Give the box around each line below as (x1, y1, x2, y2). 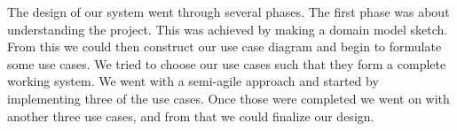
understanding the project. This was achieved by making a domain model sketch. (7, 19, 448, 38)
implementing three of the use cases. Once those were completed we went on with (7, 89, 450, 107)
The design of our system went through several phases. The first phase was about (7, 3, 450, 20)
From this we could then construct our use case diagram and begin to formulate (7, 37, 442, 56)
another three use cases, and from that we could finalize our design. (7, 106, 374, 125)
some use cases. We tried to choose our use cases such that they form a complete (7, 54, 446, 73)
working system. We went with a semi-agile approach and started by (7, 72, 379, 90)
